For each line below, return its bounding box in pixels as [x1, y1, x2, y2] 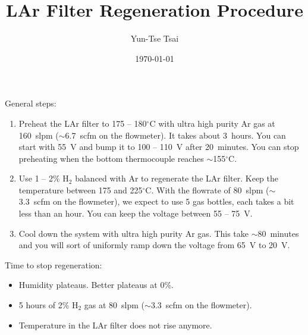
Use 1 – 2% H [18, 172, 69, 184]
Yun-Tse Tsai [130, 32, 179, 45]
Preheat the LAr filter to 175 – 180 [18, 117, 147, 129]
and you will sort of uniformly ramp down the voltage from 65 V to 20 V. [18, 239, 290, 251]
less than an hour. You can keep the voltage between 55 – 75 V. [18, 207, 253, 220]
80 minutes [257, 227, 299, 239]
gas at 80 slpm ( [84, 299, 145, 311]
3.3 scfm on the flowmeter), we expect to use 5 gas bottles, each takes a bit [18, 195, 294, 208]
